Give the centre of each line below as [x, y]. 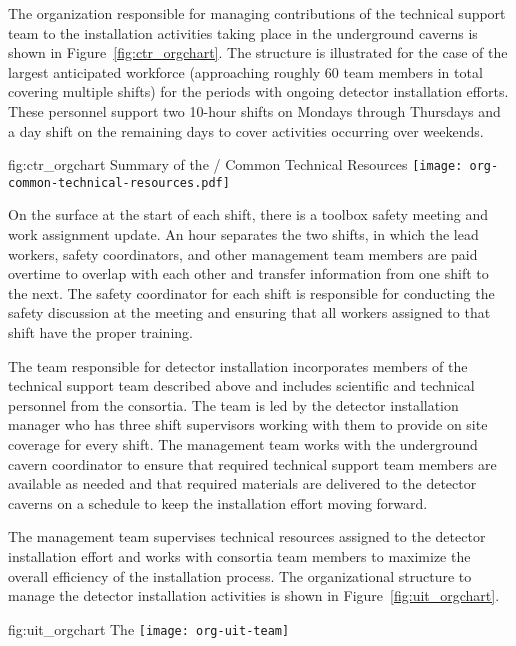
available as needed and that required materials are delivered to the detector [242, 483]
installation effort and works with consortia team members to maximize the [239, 555]
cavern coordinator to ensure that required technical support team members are [252, 463]
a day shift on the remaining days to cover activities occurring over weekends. [246, 130]
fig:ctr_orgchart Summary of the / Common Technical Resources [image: [235, 164]
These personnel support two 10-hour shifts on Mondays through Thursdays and [254, 110]
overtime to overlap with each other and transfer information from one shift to [248, 273]
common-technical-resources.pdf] [119, 182]
